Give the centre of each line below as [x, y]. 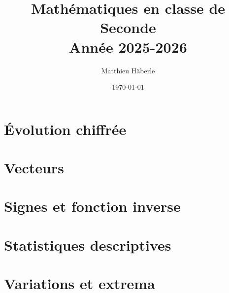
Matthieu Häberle [128, 70]
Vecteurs [34, 168]
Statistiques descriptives [88, 244]
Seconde [128, 27]
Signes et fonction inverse [92, 206]
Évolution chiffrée [65, 129]
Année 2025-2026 [128, 47]
